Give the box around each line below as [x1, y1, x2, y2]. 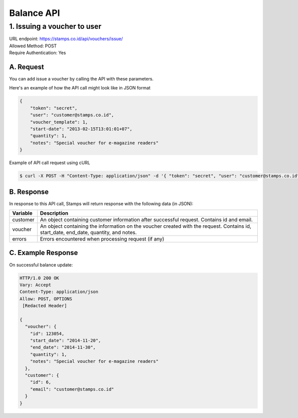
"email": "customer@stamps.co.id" [30, 386, 114, 392]
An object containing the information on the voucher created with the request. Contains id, [40, 223, 252, 230]
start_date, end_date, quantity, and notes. [40, 229, 137, 236]
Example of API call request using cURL [9, 160, 90, 166]
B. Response [9, 187, 49, 196]
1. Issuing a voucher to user [9, 22, 102, 31]
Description [40, 210, 69, 217]
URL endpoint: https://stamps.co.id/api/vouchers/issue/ [9, 36, 123, 42]
